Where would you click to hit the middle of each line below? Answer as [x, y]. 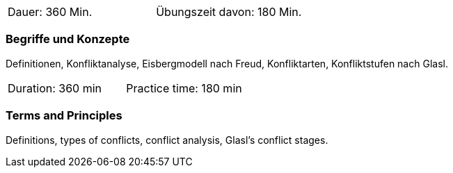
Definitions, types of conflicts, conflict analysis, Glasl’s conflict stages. [167, 140]
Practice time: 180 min [184, 88]
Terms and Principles [64, 116]
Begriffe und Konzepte [68, 39]
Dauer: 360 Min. [50, 12]
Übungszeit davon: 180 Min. [229, 12]
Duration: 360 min [55, 88]
